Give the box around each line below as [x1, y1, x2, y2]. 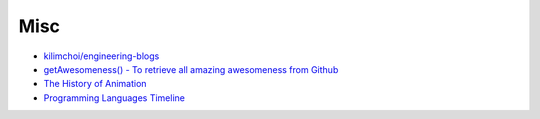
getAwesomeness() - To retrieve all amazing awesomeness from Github [43, 63, 339, 75]
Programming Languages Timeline [43, 91, 185, 104]
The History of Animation [43, 78, 147, 90]
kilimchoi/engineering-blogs [43, 50, 160, 62]
